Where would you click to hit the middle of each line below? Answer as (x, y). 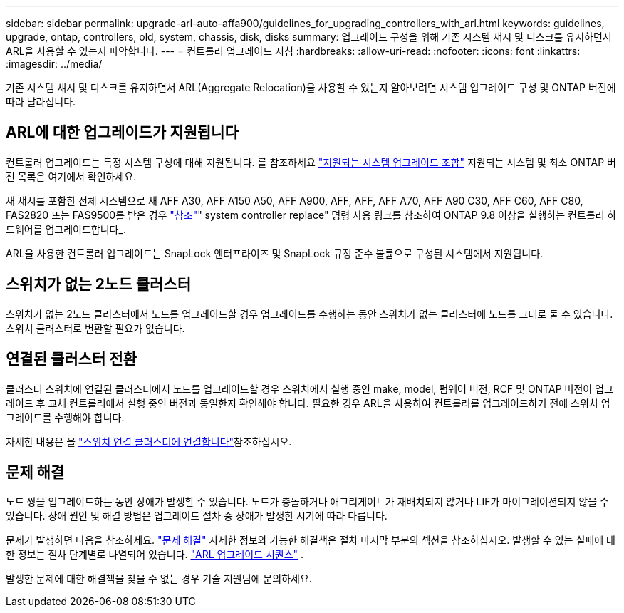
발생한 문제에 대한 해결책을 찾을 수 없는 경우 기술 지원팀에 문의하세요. (159, 579)
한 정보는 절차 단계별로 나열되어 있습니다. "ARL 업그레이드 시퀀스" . (155, 555)
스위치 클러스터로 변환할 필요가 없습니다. (95, 328)
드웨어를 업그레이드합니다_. (66, 229)
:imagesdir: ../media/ (54, 64)
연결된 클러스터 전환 (71, 359)
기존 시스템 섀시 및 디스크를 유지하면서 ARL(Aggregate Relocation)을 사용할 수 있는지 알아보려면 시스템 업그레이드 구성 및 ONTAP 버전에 (311, 87)
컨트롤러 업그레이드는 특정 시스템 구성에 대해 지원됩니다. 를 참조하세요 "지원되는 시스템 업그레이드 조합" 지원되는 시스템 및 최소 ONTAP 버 (311, 162)
